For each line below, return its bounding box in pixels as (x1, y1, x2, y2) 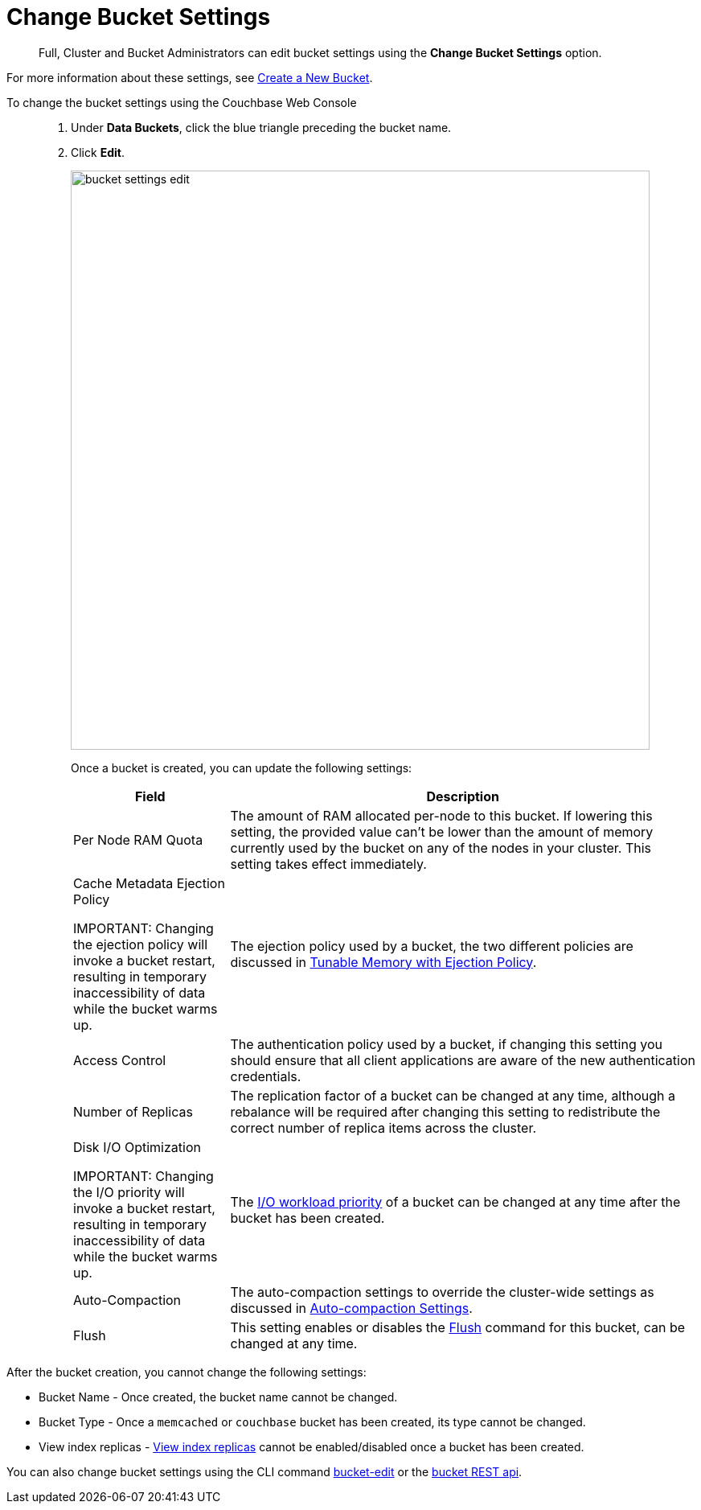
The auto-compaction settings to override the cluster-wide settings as (230, 1283, 654, 1300)
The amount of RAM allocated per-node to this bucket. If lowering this (230, 807, 653, 824)
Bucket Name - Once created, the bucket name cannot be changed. (39, 1389, 398, 1404)
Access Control (73, 1051, 166, 1068)
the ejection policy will (73, 936, 208, 952)
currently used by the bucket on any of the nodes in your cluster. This (230, 839, 652, 856)
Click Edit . (71, 145, 125, 159)
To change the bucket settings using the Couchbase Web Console (6, 95, 357, 109)
